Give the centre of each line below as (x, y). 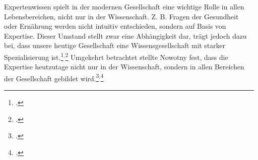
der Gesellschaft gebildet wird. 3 (52, 77)
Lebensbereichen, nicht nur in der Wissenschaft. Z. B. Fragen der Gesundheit (121, 16)
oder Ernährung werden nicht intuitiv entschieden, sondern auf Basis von (115, 26)
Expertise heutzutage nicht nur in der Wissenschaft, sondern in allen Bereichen (124, 67)
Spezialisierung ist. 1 (34, 56)
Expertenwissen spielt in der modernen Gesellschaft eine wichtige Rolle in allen (124, 6)
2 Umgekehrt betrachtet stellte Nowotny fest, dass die (147, 56)
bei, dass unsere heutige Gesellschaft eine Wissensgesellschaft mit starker (115, 45)
